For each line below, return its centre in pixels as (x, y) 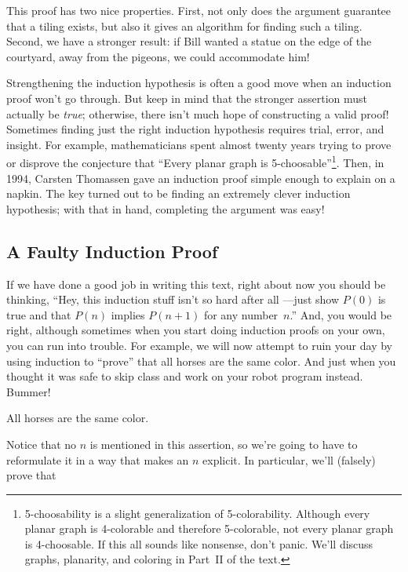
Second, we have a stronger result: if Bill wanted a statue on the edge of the (189, 41)
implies (128, 314)
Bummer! (29, 391)
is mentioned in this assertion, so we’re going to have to (224, 444)
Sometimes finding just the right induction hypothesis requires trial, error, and (195, 129)
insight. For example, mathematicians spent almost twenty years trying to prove (199, 144)
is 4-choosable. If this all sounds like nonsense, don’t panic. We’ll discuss (199, 543)
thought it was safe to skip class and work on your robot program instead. (185, 376)
